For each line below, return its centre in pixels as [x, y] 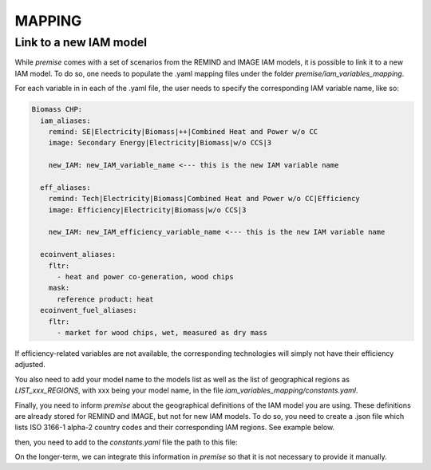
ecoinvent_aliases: [78, 255]
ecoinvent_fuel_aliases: [89, 310]
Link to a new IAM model [81, 42]
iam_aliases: [65, 120]
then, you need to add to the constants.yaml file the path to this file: [126, 442]
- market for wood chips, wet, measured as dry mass [162, 332]
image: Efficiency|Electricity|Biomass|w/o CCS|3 [147, 210]
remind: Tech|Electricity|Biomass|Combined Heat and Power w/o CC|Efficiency [204, 199]
